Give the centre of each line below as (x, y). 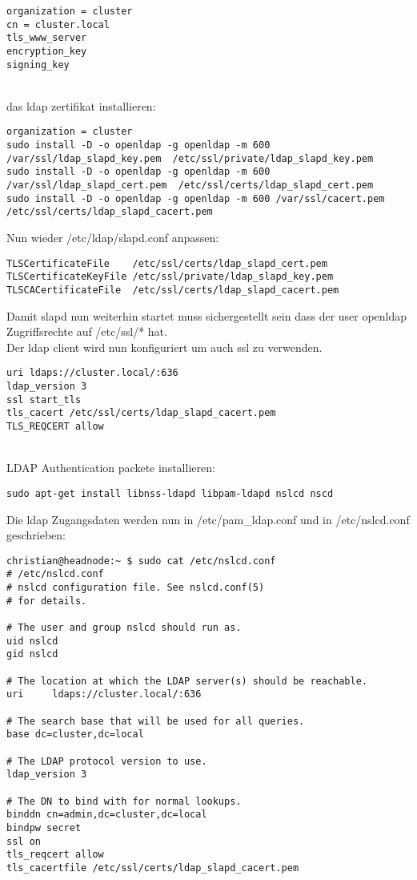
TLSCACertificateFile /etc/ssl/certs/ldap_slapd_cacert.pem (173, 290)
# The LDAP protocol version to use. (107, 761)
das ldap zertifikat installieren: (81, 105)
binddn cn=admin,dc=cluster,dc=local (107, 815)
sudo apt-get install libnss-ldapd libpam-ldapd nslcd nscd (170, 493)
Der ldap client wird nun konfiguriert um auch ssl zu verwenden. (164, 347)
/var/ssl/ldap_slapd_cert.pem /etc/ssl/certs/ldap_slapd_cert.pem (190, 186)
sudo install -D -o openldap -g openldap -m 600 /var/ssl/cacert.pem (196, 198)
